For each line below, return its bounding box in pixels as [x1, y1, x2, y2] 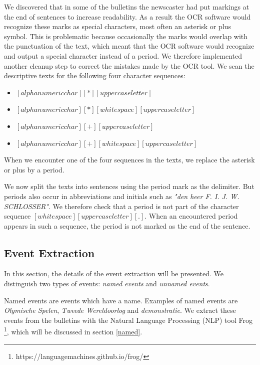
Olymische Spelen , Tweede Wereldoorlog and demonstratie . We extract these [4, 305, 236, 315]
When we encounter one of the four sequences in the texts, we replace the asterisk [4, 154, 255, 165]
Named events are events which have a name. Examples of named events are [4, 295, 238, 305]
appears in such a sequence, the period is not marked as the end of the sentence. [4, 220, 250, 231]
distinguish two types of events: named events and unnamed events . [4, 278, 210, 289]
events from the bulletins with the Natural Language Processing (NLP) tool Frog [4, 314, 252, 325]
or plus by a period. [4, 164, 64, 174]
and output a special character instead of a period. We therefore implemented [4, 50, 242, 61]
